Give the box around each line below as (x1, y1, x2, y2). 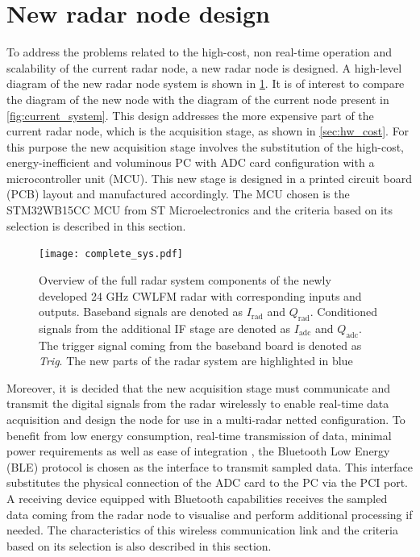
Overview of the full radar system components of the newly (39, 271, 331, 288)
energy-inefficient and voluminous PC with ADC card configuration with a (6, 154, 375, 171)
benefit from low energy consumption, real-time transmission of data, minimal (6, 426, 392, 443)
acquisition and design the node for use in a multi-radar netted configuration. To (6, 411, 405, 428)
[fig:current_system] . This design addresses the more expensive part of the (6, 106, 374, 123)
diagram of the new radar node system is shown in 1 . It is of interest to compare (6, 75, 405, 92)
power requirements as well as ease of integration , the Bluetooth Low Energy (6, 443, 390, 459)
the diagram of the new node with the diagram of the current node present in (6, 90, 389, 107)
